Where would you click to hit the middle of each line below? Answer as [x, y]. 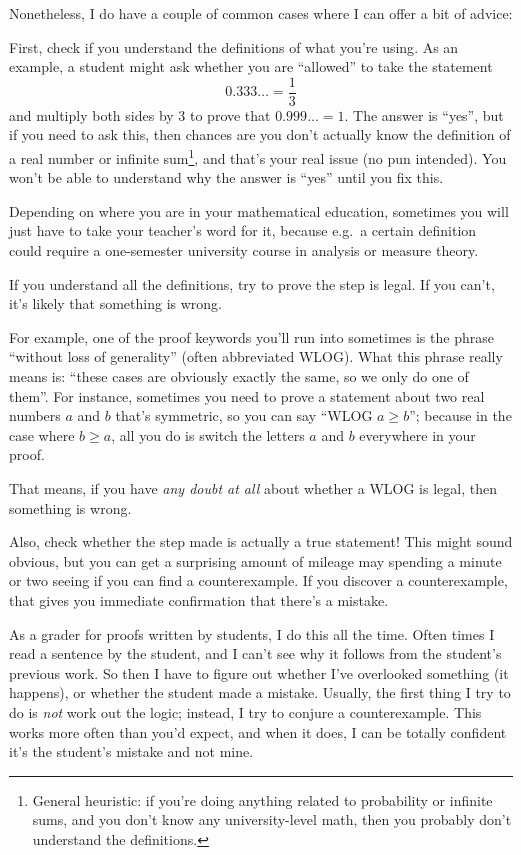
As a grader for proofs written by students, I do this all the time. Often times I [252, 633]
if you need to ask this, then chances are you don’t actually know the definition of [260, 134]
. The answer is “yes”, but [424, 114]
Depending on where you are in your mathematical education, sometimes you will [259, 210]
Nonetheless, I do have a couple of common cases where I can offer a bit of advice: [261, 13]
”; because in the [460, 415]
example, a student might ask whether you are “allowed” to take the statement [251, 66]
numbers [35, 415]
